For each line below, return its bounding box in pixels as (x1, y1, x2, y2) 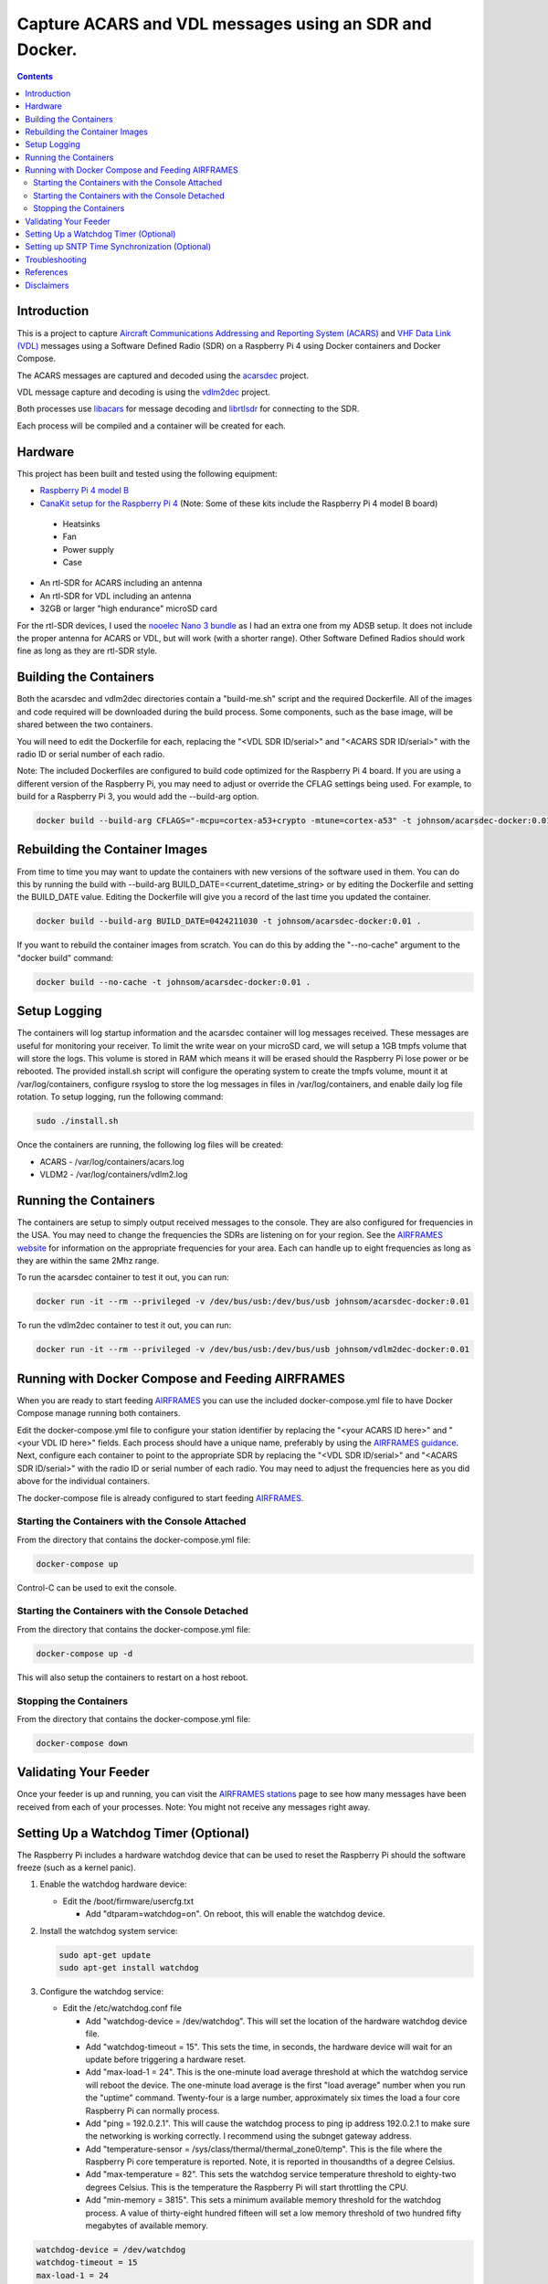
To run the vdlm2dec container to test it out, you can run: (16, 1320, 232, 1331)
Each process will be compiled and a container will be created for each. (16, 420, 287, 431)
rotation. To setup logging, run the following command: (16, 1092, 224, 1103)
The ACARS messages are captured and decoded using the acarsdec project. (16, 370, 310, 381)
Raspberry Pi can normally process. (85, 2105, 220, 2116)
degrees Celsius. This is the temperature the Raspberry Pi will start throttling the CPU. (85, 2182, 408, 2193)
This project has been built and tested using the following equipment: (16, 468, 278, 479)
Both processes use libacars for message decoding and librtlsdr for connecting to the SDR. (16, 403, 360, 415)
